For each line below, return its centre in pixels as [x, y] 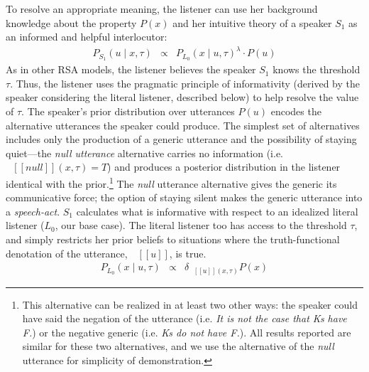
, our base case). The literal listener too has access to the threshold [201, 225]
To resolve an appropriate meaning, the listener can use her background [162, 9]
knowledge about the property [71, 22]
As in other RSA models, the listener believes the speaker [131, 69]
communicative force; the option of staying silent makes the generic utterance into [184, 197]
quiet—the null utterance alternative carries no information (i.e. [144, 153]
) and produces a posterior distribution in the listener [224, 167]
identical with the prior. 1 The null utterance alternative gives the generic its [171, 182]
